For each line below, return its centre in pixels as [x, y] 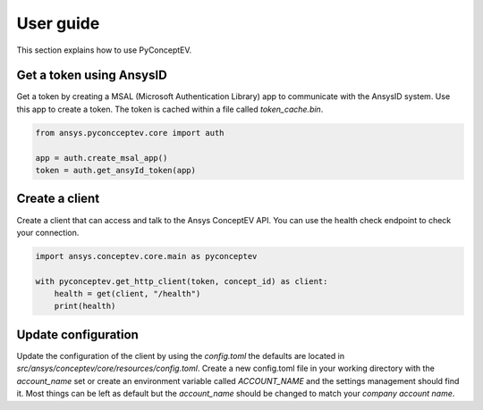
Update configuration [77, 335]
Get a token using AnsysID [92, 75]
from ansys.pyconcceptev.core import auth [130, 133]
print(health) [85, 306]
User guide [58, 23]
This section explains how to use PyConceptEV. [104, 50]
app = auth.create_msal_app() [102, 158]
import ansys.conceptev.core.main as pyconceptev [146, 256]
